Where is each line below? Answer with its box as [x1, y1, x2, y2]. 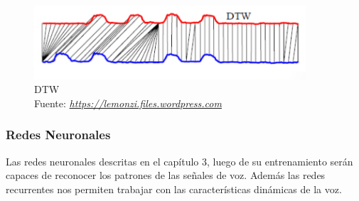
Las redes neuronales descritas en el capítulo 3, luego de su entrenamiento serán [6, 153, 353, 168]
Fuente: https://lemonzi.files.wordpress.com [34, 95, 222, 110]
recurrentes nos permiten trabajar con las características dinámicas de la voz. [6, 181, 342, 196]
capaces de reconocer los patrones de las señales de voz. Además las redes [6, 168, 326, 183]
